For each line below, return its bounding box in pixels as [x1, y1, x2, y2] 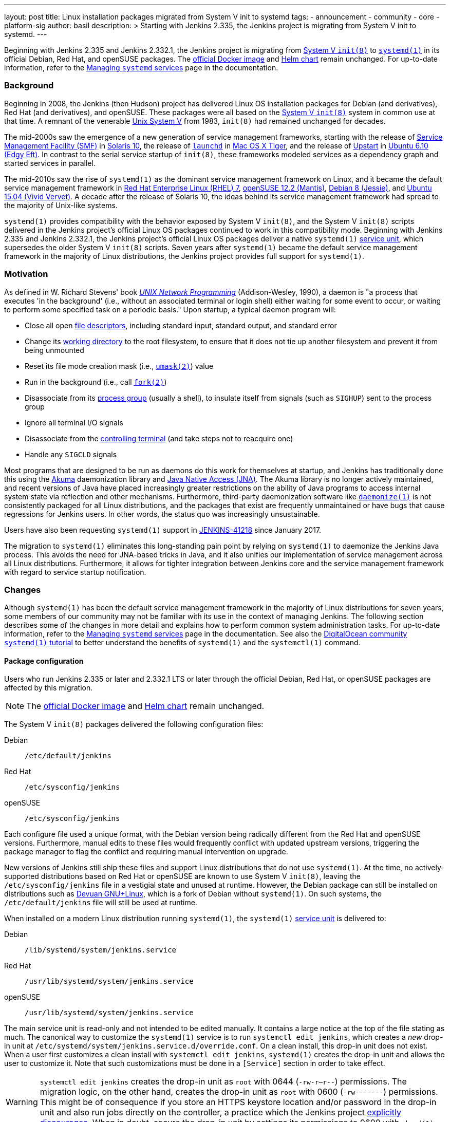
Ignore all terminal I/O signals [25, 418, 123, 427]
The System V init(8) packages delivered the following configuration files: [4, 720, 264, 729]
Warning [6, 1097, 38, 1108]
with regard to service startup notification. [4, 567, 146, 576]
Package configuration [4, 656, 84, 665]
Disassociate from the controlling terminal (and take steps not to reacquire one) [25, 434, 293, 443]
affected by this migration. [4, 683, 93, 693]
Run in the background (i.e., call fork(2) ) [25, 377, 167, 386]
